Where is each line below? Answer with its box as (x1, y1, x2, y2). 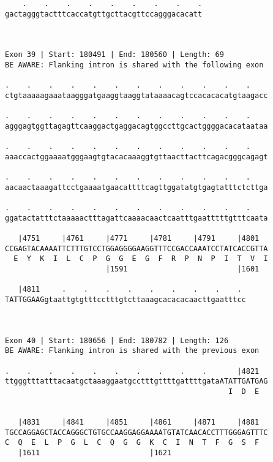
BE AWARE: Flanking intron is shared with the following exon (5, 60, 264, 69)
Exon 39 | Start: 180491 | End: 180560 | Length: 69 (5, 50, 224, 59)
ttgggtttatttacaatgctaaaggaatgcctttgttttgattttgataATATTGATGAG (5, 377, 268, 386)
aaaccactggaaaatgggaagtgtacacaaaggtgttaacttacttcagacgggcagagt (5, 152, 268, 161)
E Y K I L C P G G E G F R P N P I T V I (13, 254, 268, 263)
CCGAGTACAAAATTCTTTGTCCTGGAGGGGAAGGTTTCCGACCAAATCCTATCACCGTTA (5, 244, 268, 253)
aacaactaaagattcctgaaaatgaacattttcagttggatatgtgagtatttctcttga (5, 183, 268, 192)
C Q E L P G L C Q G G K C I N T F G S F (5, 438, 260, 447)
